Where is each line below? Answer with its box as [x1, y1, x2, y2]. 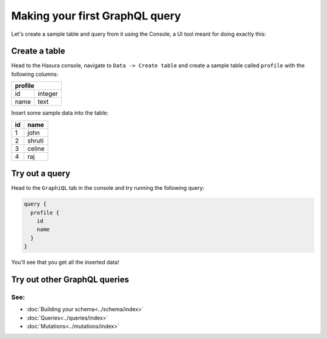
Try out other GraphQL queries [11, 274, 130, 284]
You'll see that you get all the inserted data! [11, 258, 119, 266]
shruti [27, 136, 44, 145]
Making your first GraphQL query [11, 9, 181, 22]
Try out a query [11, 169, 71, 179]
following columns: [11, 70, 59, 78]
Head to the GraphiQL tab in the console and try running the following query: [11, 184, 205, 192]
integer [37, 90, 58, 98]
